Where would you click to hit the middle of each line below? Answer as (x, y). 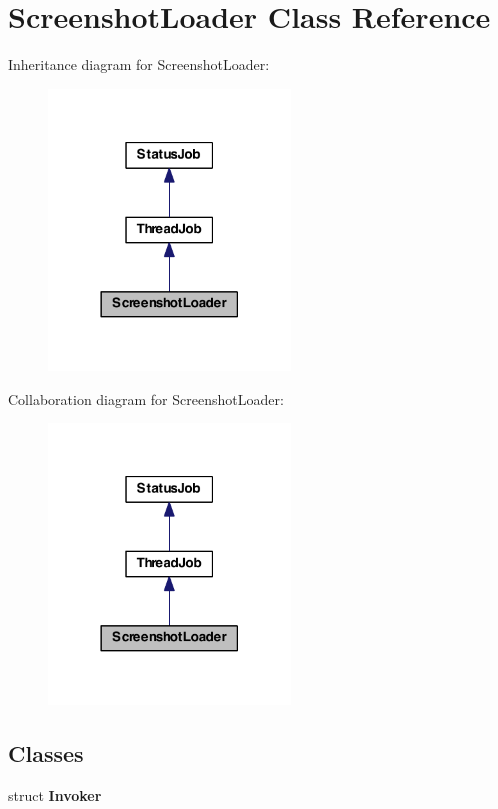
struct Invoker (55, 795)
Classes (46, 753)
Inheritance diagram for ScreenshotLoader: (139, 64)
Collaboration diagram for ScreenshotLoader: (146, 398)
